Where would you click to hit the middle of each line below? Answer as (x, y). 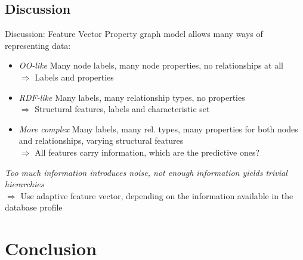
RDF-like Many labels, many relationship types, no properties (132, 97)
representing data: (38, 45)
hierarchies (24, 184)
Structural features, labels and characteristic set (122, 109)
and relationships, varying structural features (101, 140)
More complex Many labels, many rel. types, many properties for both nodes (158, 129)
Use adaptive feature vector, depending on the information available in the (157, 195)
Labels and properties (74, 77)
